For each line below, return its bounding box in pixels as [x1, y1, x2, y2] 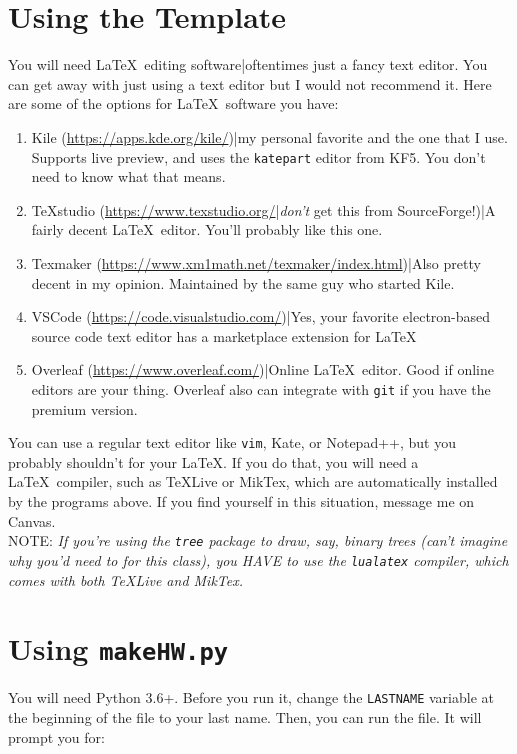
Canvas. [8, 510, 56, 531]
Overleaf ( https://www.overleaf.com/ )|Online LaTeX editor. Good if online [31, 359, 494, 380]
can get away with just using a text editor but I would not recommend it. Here [8, 73, 492, 94]
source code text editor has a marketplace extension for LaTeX [31, 325, 417, 346]
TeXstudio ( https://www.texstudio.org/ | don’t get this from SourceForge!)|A [31, 199, 496, 220]
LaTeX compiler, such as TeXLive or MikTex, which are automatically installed [8, 471, 498, 492]
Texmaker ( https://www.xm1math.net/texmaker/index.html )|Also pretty [31, 252, 481, 273]
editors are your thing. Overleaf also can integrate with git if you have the [31, 378, 491, 399]
